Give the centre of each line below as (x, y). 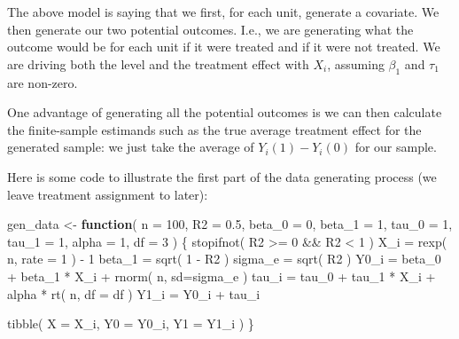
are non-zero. (43, 82)
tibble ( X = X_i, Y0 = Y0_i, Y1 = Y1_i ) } (131, 323)
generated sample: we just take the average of (131, 147)
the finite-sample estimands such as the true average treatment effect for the (214, 129)
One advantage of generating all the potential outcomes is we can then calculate (225, 112)
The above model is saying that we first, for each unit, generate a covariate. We (223, 12)
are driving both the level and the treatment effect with (158, 63)
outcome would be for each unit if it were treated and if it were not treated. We (224, 47)
